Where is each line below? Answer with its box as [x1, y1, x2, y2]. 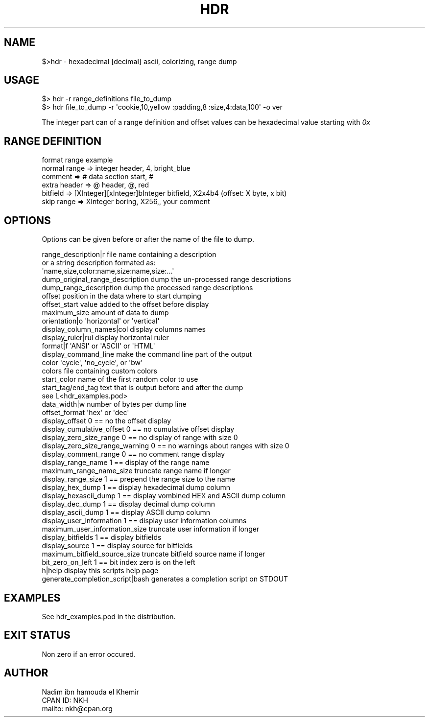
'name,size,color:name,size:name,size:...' [42, 267, 174, 276]
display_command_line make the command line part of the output [42, 350, 252, 359]
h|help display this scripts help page [42, 566, 159, 575]
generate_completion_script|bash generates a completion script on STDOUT [42, 575, 288, 583]
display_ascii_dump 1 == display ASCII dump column [42, 508, 210, 517]
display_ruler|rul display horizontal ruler [42, 333, 169, 342]
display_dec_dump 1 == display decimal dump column [42, 500, 215, 509]
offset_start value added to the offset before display [42, 300, 209, 309]
